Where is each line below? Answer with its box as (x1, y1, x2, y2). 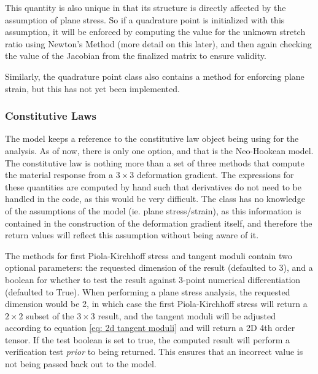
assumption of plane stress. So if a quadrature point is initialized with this (5, 13, 285, 26)
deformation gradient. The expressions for (136, 168, 294, 181)
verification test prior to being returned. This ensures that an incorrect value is (5, 345, 303, 358)
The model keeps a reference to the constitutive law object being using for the (5, 132, 299, 145)
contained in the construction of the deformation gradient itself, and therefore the (5, 216, 312, 229)
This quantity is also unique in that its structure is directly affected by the (5, 1, 286, 14)
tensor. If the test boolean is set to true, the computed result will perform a (5, 333, 290, 346)
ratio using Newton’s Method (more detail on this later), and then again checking (5, 37, 312, 50)
